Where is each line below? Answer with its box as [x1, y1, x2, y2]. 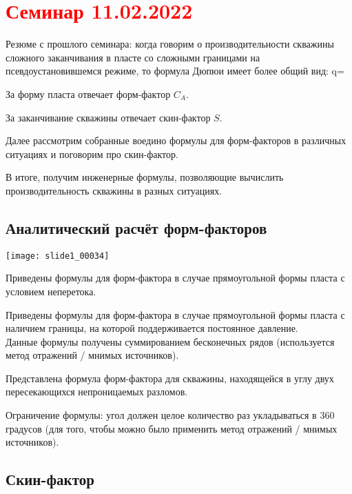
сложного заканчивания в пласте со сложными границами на [6, 50, 260, 64]
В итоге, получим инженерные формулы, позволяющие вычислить [6, 170, 284, 184]
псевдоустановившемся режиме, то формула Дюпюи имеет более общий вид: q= [6, 63, 344, 78]
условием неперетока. [6, 284, 96, 298]
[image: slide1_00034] [6, 250, 110, 261]
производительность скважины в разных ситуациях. [6, 183, 222, 197]
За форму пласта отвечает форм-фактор [6, 86, 171, 101]
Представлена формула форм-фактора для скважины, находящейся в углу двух [6, 370, 334, 385]
